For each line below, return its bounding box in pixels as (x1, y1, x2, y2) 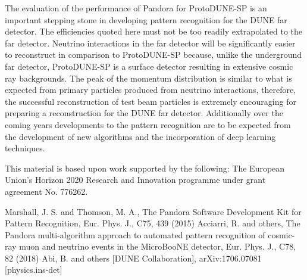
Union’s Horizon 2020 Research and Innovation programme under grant (5, 173, 266, 186)
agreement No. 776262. (5, 185, 88, 197)
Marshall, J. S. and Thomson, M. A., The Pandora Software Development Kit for (5, 205, 302, 217)
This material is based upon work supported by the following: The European (5, 161, 285, 174)
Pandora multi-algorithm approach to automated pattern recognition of (5, 228, 265, 241)
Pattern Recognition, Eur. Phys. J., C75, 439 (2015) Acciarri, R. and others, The (5, 217, 300, 229)
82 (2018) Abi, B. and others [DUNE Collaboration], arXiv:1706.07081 (5, 251, 262, 264)
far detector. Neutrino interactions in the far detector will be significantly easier (5, 36, 296, 49)
